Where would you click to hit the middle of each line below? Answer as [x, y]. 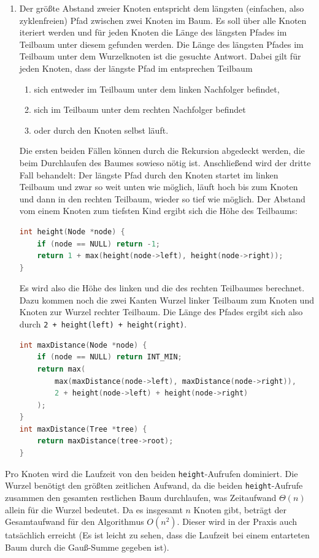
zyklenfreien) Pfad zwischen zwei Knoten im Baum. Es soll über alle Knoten [163, 20]
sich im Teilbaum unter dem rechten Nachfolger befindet [140, 109]
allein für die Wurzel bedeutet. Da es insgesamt [94, 509]
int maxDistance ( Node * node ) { [83, 345]
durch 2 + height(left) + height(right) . [103, 324]
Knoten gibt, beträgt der [240, 509]
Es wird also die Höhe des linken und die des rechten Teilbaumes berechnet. [162, 288]
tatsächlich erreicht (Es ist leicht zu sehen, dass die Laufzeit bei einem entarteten [157, 535]
